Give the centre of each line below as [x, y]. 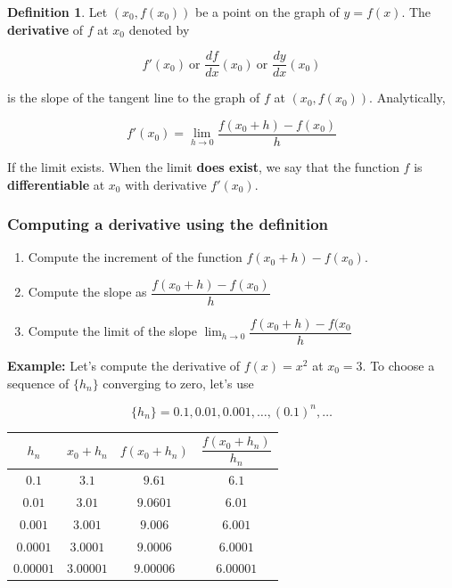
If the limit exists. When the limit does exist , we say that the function [203, 166]
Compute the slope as [87, 292]
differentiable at [56, 184]
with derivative [166, 184]
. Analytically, [407, 98]
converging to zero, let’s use [178, 383]
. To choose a [399, 366]
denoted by [159, 29]
